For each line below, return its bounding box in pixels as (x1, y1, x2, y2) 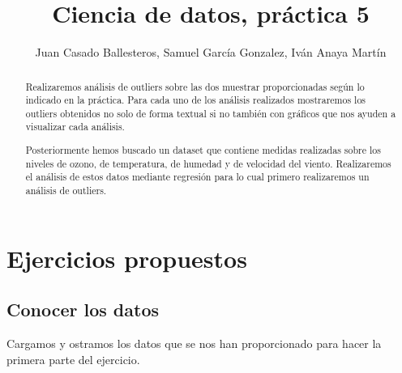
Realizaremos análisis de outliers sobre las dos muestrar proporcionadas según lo (25, 79, 365, 93)
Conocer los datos (6, 297, 159, 322)
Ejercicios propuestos (6, 241, 247, 274)
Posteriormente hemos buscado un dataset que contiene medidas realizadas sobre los (25, 143, 381, 157)
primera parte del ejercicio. (6, 350, 140, 367)
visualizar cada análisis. (25, 120, 125, 134)
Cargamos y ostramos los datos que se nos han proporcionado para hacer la (6, 335, 382, 352)
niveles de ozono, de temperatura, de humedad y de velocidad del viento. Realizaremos (25, 156, 391, 170)
